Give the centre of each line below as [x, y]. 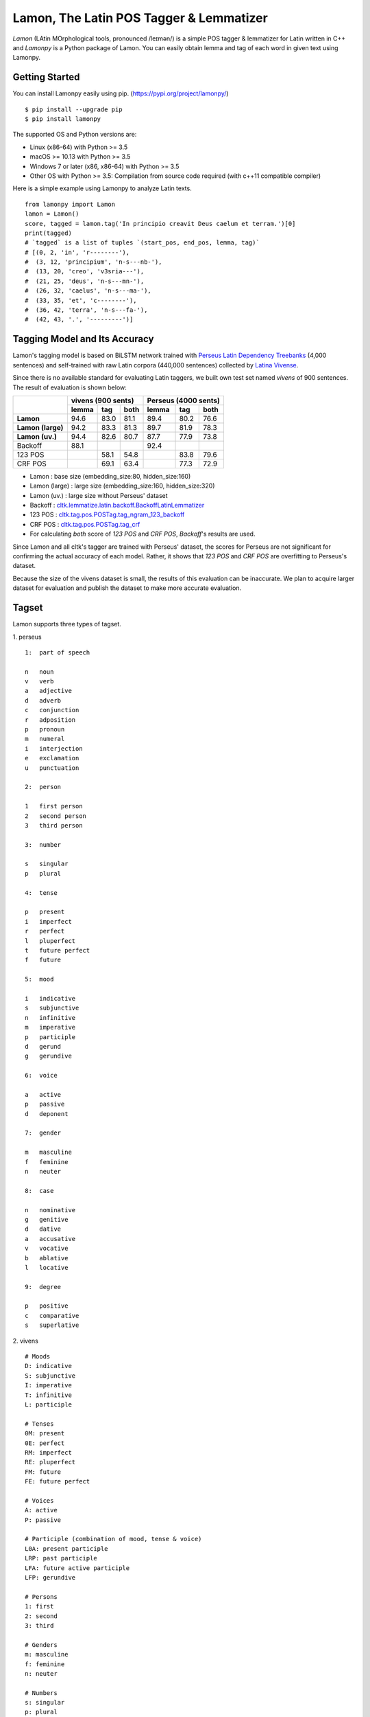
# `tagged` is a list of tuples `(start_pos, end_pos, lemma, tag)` [142, 243]
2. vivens [26, 1341]
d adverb [43, 700]
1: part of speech [58, 652]
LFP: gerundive [50, 1577]
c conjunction [52, 710]
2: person [43, 787]
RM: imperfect [48, 1452]
